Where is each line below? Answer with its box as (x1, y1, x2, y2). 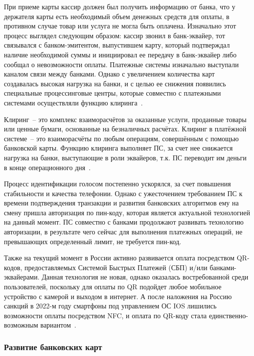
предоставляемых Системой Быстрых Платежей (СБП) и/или (24, 262, 208, 272)
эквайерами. (4, 272, 40, 282)
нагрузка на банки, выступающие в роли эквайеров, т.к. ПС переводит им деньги (4, 152, 247, 162)
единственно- (208, 310, 248, 320)
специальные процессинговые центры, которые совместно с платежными (4, 88, 221, 98)
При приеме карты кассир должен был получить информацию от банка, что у (4, 1, 235, 11)
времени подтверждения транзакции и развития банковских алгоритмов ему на (4, 198, 239, 208)
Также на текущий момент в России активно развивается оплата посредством (4, 253, 235, 263)
